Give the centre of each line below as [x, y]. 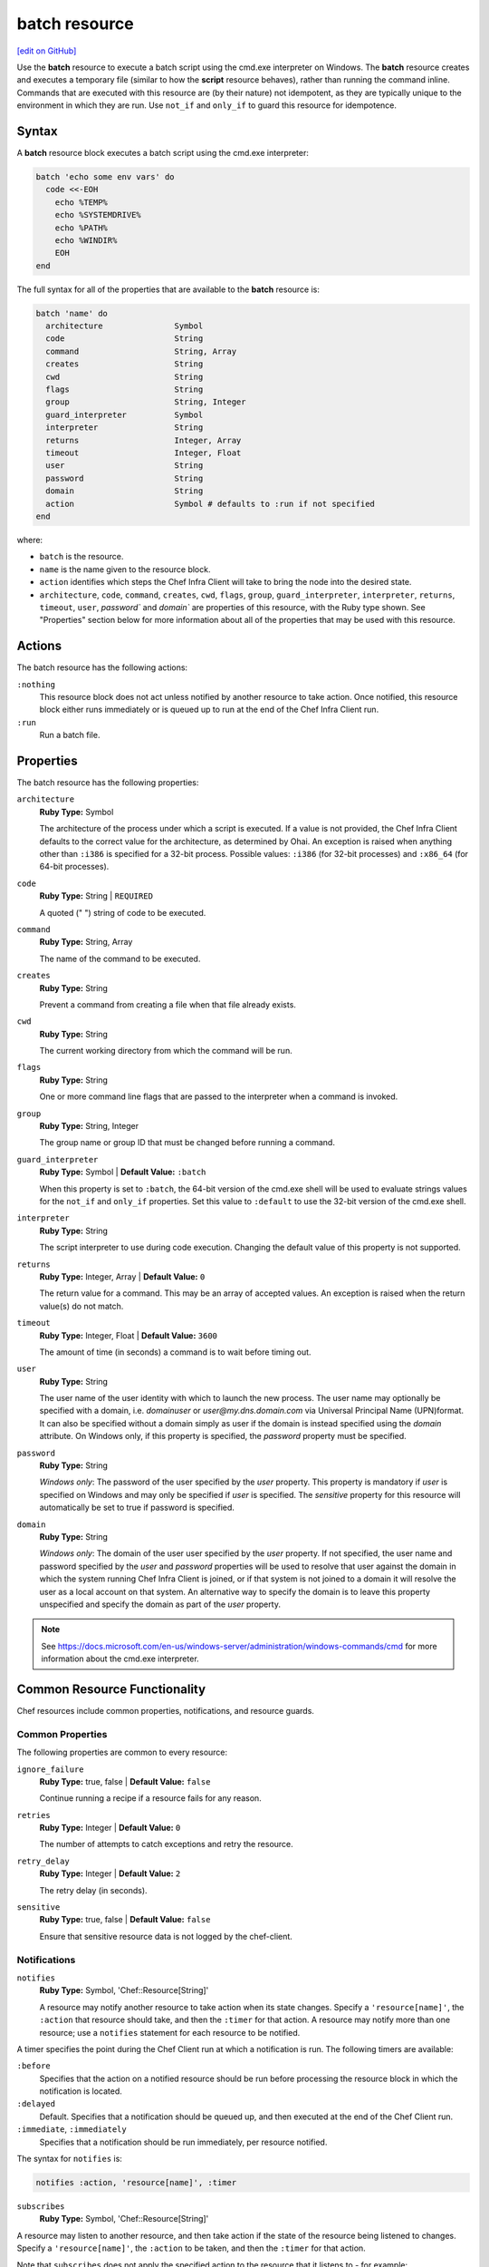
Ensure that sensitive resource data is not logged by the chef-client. [166, 1936]
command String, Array [141, 351]
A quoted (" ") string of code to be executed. [123, 912]
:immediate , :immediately [72, 2129]
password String [125, 478]
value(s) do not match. [81, 1306]
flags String [125, 389]
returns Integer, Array [144, 440]
